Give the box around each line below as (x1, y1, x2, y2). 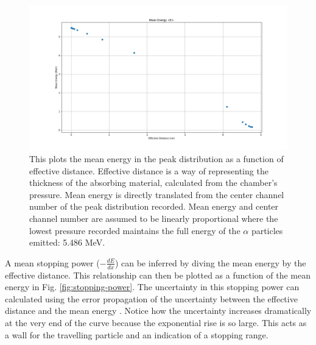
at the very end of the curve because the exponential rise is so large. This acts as (5, 316, 307, 329)
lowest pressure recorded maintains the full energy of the (29, 224, 241, 237)
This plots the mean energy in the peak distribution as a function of (29, 152, 284, 165)
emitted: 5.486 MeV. (29, 236, 105, 249)
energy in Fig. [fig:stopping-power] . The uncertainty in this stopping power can (5, 280, 300, 293)
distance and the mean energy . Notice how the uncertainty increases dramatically (5, 304, 312, 317)
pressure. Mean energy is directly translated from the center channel (29, 188, 284, 201)
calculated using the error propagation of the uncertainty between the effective (5, 292, 298, 305)
